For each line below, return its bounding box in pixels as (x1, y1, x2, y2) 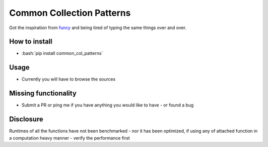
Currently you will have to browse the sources (21, 76, 116, 82)
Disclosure (9, 115, 43, 123)
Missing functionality (9, 89, 77, 98)
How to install (9, 37, 53, 46)
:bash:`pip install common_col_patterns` (21, 50, 103, 56)
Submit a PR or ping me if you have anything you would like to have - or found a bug (21, 102, 194, 108)
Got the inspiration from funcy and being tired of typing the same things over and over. (9, 25, 187, 31)
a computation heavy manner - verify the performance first (9, 135, 130, 141)
